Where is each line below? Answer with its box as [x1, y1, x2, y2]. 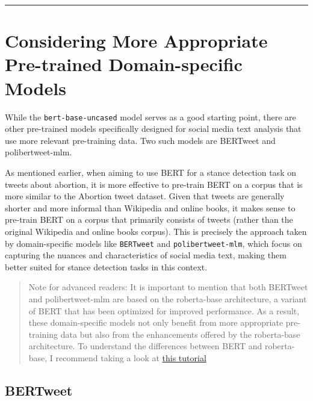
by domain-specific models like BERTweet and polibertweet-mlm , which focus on [5, 237, 302, 249]
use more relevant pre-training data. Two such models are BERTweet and [5, 134, 276, 146]
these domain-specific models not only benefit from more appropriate [28, 316, 284, 329]
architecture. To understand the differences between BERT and [28, 340, 262, 352]
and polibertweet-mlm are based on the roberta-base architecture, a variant [28, 292, 307, 305]
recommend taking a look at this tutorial [55, 351, 206, 364]
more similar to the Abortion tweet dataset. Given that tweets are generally [5, 190, 285, 202]
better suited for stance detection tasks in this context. [5, 260, 208, 273]
